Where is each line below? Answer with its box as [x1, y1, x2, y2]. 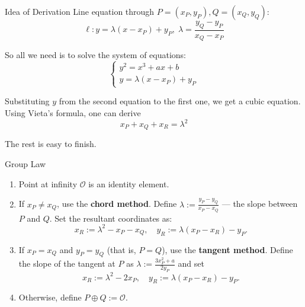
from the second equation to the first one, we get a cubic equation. [59, 95, 301, 107]
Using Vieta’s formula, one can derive [5, 106, 141, 119]
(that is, [107, 243, 136, 255]
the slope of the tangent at [18, 257, 115, 270]
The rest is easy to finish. [5, 137, 97, 150]
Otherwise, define [18, 291, 82, 303]
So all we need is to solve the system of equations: [5, 49, 186, 61]
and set [178, 257, 204, 270]
